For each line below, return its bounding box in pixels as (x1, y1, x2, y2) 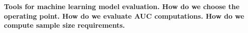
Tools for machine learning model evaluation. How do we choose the (4, 1, 240, 11)
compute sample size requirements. (4, 20, 125, 30)
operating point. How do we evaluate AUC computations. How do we (4, 11, 245, 21)
